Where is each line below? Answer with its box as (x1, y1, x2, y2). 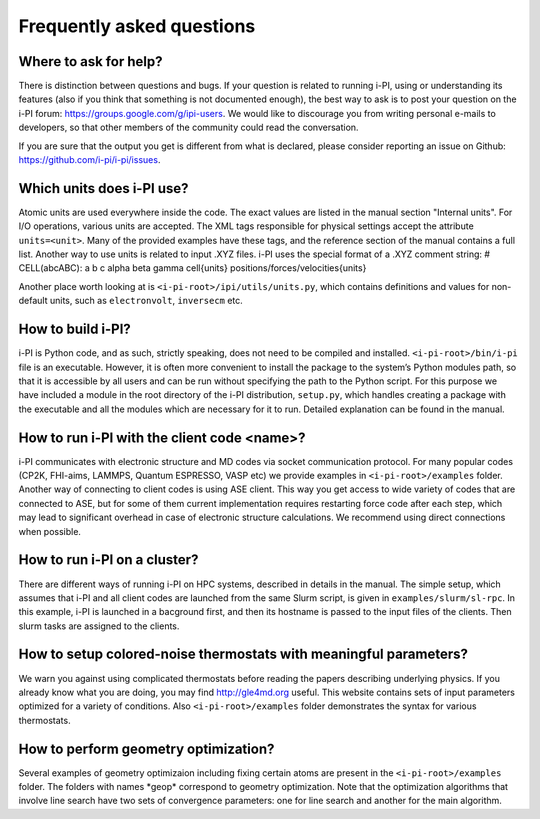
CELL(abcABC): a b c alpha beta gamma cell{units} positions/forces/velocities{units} (18, 262, 367, 274)
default (18, 295, 49, 307)
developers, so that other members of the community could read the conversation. (18, 121, 359, 134)
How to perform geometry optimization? (18, 740, 275, 757)
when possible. (18, 525, 82, 537)
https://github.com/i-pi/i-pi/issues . (18, 154, 161, 166)
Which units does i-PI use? (18, 180, 189, 197)
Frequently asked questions (18, 15, 256, 37)
